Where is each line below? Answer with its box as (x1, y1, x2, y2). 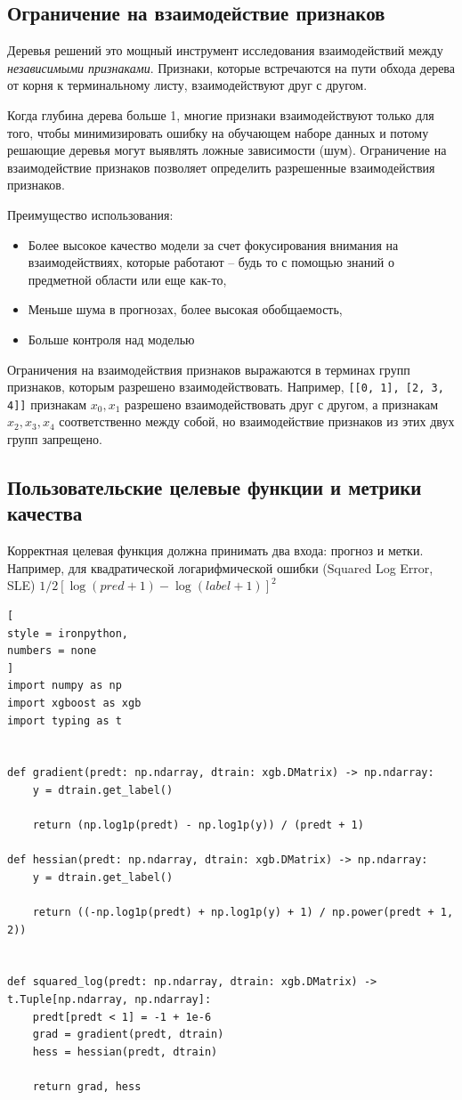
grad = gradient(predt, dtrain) (32, 1028, 224, 1041)
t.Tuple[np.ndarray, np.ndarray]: (7, 993, 212, 1007)
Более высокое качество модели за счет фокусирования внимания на (28, 235, 399, 254)
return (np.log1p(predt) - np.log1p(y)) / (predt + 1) (32, 819, 364, 832)
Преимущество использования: (7, 205, 174, 223)
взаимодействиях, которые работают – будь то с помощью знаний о (28, 253, 394, 271)
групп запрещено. (7, 430, 102, 449)
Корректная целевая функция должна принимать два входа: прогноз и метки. (7, 541, 424, 560)
